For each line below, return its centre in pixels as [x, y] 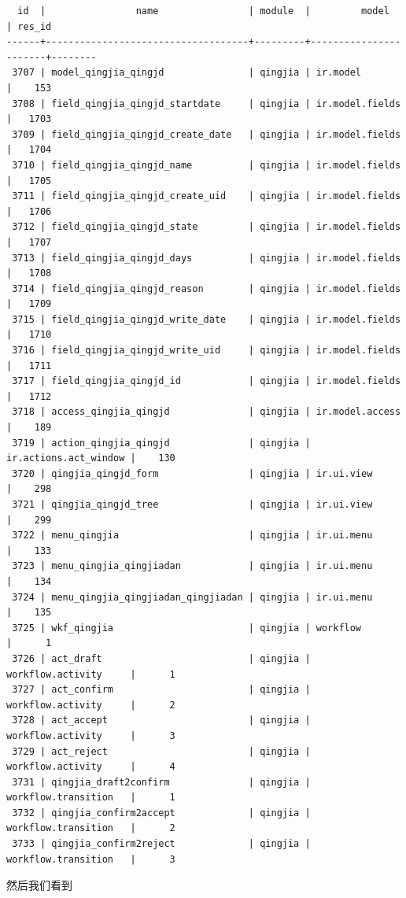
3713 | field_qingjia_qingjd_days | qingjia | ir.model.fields [207, 258]
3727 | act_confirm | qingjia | [161, 690]
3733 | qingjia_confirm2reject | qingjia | [161, 844]
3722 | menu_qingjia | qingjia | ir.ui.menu [192, 536]
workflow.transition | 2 [91, 828]
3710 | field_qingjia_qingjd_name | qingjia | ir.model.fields [207, 165]
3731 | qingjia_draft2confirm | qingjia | [161, 782]
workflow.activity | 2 [91, 705]
